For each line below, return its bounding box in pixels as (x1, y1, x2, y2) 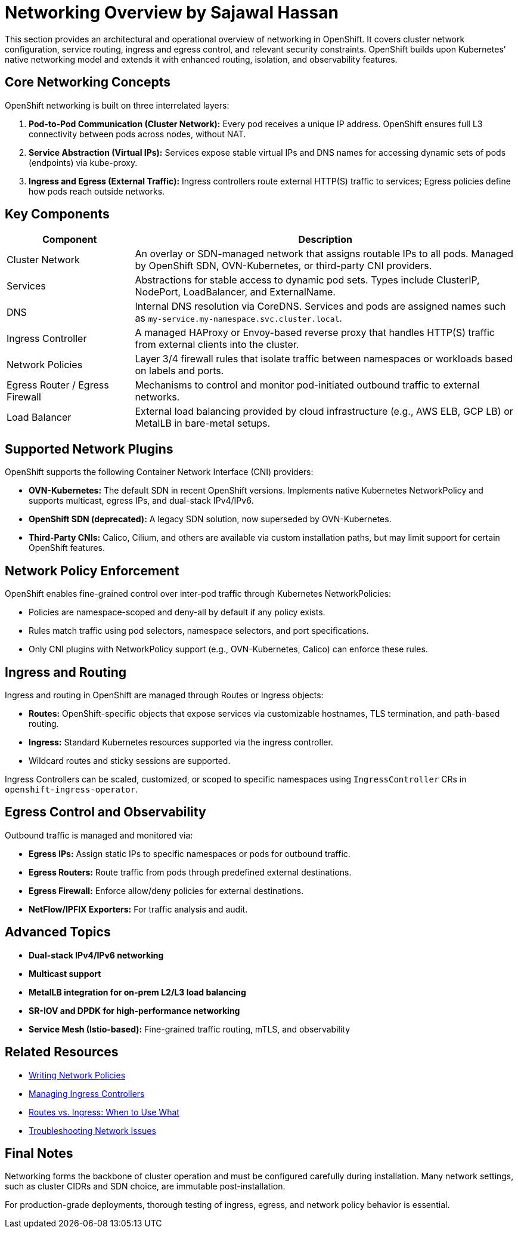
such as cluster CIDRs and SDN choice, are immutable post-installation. (5, 1181, 286, 1192)
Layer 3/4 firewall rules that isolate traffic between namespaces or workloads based (135, 353, 513, 365)
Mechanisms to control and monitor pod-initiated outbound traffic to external (135, 379, 480, 392)
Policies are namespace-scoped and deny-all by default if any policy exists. (29, 607, 325, 618)
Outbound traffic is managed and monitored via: (5, 830, 193, 840)
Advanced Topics (5, 924, 111, 940)
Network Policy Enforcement (5, 563, 179, 578)
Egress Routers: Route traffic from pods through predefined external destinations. (29, 867, 352, 877)
